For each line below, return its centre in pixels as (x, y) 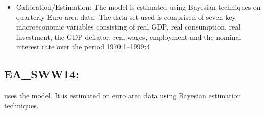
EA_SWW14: (42, 74)
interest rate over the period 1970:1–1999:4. (84, 47)
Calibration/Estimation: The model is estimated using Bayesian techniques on (138, 7)
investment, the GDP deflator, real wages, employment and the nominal (129, 36)
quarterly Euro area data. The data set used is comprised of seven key (126, 17)
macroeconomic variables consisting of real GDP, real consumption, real (128, 27)
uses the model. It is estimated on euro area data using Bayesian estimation (123, 95)
